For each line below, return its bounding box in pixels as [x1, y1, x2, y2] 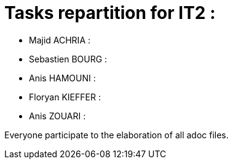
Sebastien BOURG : [29, 53, 108, 64]
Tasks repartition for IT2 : [4, 2, 216, 23]
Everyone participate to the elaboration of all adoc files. [4, 129, 229, 140]
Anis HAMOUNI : [29, 72, 96, 83]
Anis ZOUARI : [29, 110, 86, 121]
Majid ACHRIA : [29, 34, 91, 45]
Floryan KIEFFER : [29, 91, 101, 102]
